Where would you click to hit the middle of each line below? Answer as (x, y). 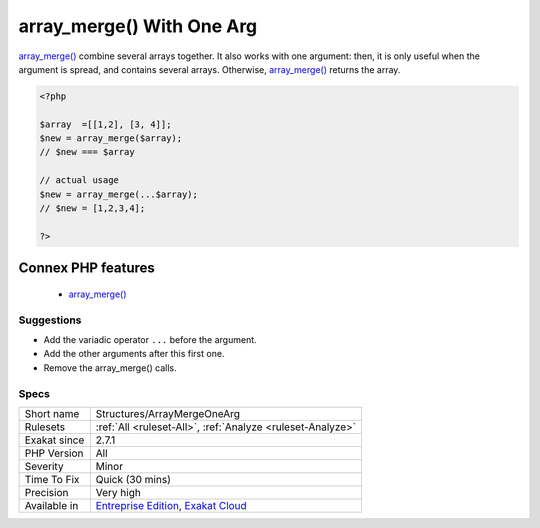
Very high (118, 492)
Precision (46, 492)
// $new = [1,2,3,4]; (92, 208)
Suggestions (50, 320)
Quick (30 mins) (133, 479)
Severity (44, 466)
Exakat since (54, 440)
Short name (52, 413)
